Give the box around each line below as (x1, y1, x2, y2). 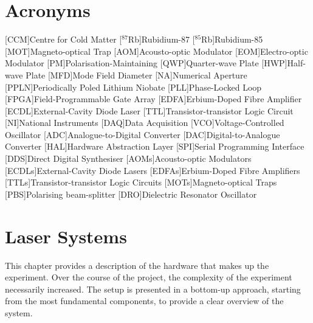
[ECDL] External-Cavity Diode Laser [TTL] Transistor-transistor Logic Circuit (5, 104, 294, 117)
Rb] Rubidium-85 (201, 33, 263, 46)
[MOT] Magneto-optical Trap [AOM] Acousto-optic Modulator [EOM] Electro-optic (5, 44, 308, 57)
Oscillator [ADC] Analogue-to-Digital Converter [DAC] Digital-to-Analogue (5, 128, 280, 141)
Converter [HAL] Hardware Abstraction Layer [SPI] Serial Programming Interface (5, 140, 304, 153)
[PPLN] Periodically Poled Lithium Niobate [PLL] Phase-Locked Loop (5, 80, 262, 93)
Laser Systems (5, 223, 127, 248)
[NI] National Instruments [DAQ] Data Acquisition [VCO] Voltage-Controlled (5, 116, 284, 129)
